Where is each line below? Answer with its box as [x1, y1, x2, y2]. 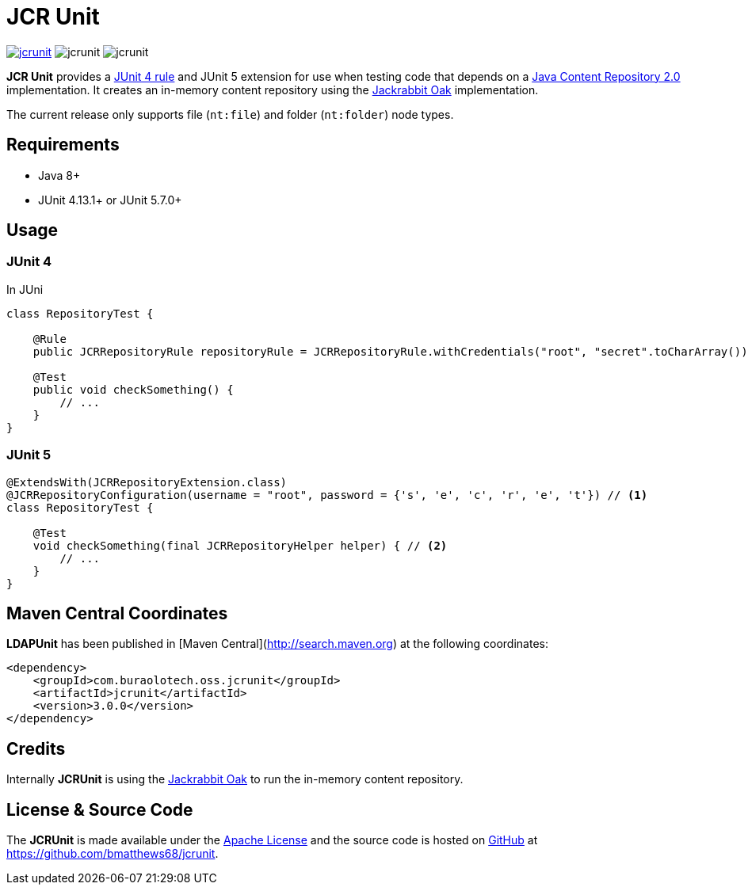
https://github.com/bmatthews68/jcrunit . [6, 847, 219, 861]
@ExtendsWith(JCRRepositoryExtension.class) [6, 475, 288, 489]
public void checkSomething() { [32, 383, 234, 396]
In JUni [6, 282, 44, 296]
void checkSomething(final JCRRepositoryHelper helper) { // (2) [32, 539, 448, 552]
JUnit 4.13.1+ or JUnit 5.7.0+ [38, 192, 182, 207]
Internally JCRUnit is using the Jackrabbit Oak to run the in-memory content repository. [6, 772, 464, 786]
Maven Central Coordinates [6, 603, 228, 623]
